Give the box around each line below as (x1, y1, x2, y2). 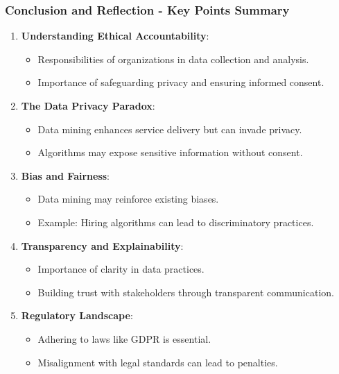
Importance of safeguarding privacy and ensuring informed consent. (37, 75, 324, 90)
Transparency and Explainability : (21, 238, 184, 253)
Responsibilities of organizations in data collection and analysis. (37, 51, 309, 66)
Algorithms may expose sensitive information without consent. (37, 145, 303, 160)
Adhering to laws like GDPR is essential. (37, 331, 211, 346)
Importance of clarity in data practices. (37, 262, 205, 276)
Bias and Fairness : (21, 168, 110, 182)
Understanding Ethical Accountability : (21, 28, 209, 43)
